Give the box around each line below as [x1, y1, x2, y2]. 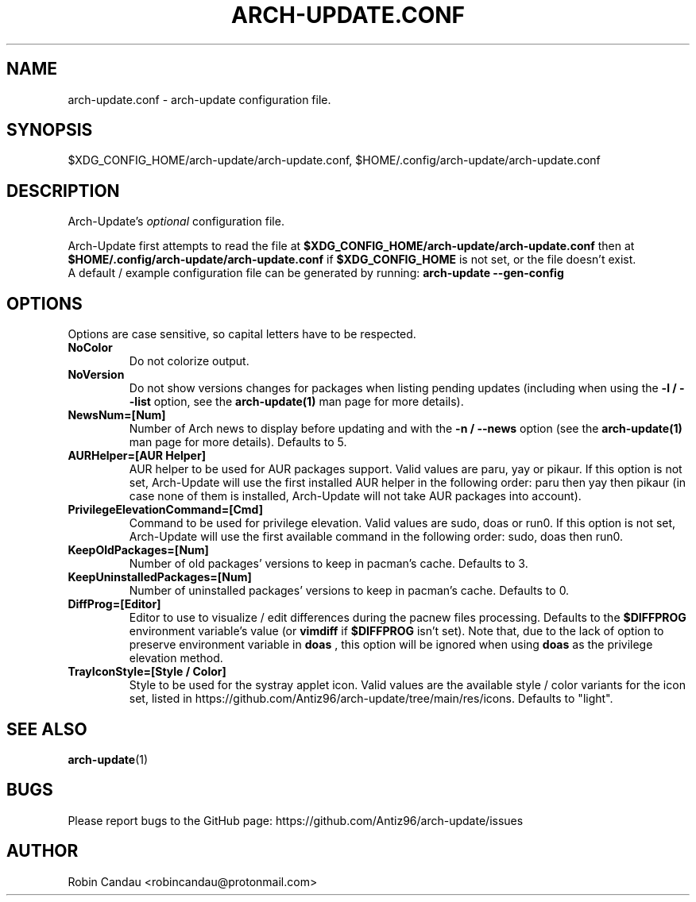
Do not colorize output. [129, 354, 249, 368]
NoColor [68, 341, 113, 355]
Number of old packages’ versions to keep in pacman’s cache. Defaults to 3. [129, 557, 528, 571]
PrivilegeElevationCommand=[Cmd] [68, 503, 263, 517]
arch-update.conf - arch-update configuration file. [68, 92, 331, 106]
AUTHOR [6, 841, 79, 862]
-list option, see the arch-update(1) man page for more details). [129, 395, 464, 409]
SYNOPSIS [6, 120, 93, 141]
